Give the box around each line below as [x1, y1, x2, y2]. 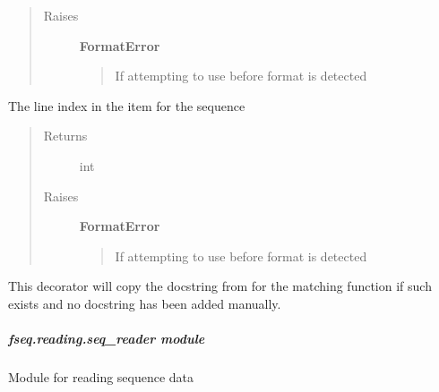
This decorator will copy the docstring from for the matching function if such [8, 277, 432, 295]
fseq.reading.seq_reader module [8, 329, 205, 348]
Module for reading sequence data [8, 368, 194, 387]
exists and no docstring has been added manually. [8, 294, 281, 312]
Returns [43, 126, 88, 145]
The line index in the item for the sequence [8, 96, 245, 115]
